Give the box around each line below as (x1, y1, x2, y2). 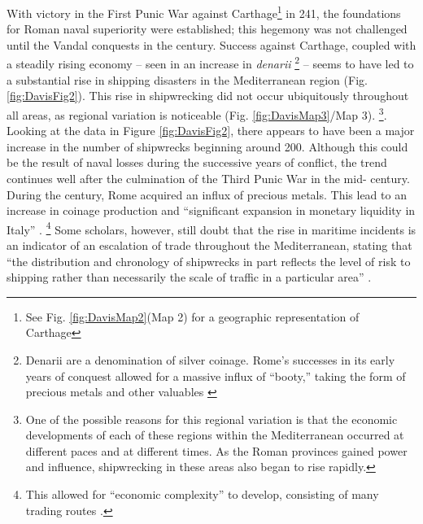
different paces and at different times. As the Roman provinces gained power (25, 442, 408, 459)
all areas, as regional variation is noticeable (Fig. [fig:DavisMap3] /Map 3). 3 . (7, 103, 387, 123)
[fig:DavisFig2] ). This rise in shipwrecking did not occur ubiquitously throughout (7, 87, 409, 104)
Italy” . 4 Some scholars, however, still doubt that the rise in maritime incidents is (7, 218, 416, 238)
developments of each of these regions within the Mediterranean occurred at (25, 426, 404, 443)
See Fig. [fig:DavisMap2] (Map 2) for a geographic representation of (25, 308, 360, 325)
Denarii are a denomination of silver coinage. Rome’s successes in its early (25, 351, 395, 368)
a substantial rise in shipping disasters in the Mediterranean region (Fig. (7, 71, 368, 88)
